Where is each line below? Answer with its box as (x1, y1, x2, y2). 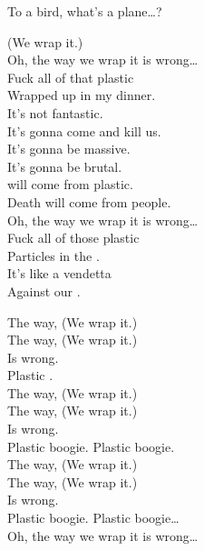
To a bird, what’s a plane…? (7, 2, 162, 20)
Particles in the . (7, 245, 100, 265)
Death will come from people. (7, 192, 171, 211)
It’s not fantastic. (7, 103, 103, 122)
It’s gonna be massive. (7, 139, 131, 158)
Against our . (7, 281, 81, 300)
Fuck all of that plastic (7, 67, 134, 86)
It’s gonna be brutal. (7, 156, 122, 175)
